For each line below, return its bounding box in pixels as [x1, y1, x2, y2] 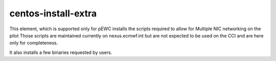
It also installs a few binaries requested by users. [9, 49, 112, 55]
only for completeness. [9, 40, 58, 46]
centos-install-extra [9, 8, 97, 19]
